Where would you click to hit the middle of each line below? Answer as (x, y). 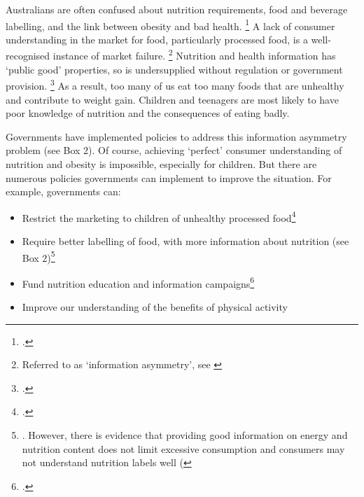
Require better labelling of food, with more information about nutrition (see (185, 240)
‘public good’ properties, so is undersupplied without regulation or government (174, 69)
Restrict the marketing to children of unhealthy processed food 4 (159, 216)
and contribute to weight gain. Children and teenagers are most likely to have (172, 99)
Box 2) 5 (38, 256)
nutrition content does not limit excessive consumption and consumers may (183, 448)
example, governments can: (63, 191)
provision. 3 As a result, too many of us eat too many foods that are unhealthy (175, 84)
